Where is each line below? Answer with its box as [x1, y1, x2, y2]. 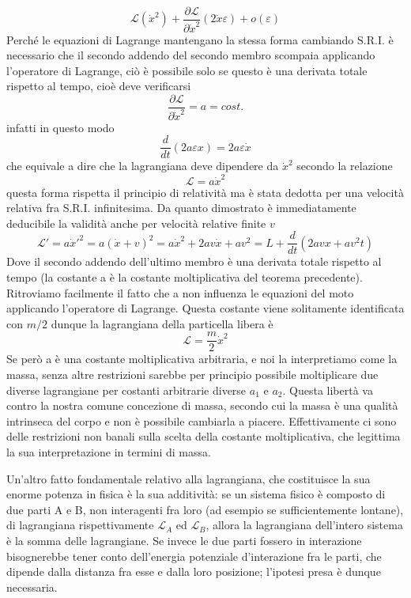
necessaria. [6, 578, 58, 595]
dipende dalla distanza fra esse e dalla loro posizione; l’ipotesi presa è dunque [6, 563, 381, 580]
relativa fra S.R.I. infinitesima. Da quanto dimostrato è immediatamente [6, 199, 356, 216]
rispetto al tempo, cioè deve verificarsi [6, 78, 191, 94]
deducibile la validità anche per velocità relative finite [6, 214, 266, 231]
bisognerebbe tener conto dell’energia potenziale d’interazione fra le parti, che [6, 547, 382, 564]
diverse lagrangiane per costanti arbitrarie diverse [6, 381, 247, 398]
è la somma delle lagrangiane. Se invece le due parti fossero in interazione [6, 532, 362, 548]
